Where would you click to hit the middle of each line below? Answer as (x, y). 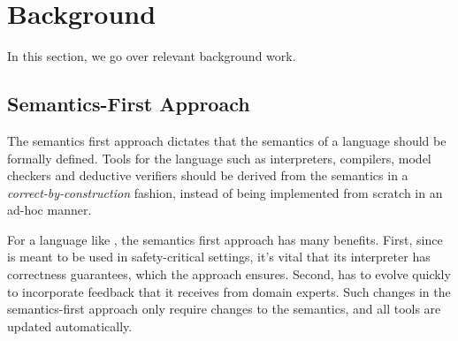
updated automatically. (70, 326)
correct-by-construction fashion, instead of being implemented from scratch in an (225, 192)
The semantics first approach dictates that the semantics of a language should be (227, 140)
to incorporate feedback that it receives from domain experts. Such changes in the (229, 291)
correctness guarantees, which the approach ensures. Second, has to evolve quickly (229, 274)
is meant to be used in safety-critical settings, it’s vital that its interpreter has (219, 257)
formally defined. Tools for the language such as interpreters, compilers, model (219, 158)
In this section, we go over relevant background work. (152, 56)
